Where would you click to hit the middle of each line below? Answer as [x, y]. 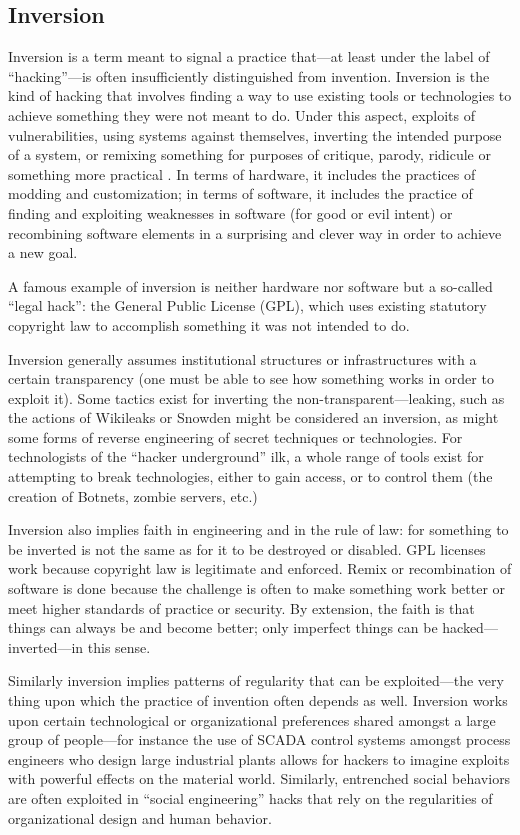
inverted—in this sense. [79, 646]
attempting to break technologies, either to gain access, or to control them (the [250, 476]
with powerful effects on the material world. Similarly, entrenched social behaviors [259, 778]
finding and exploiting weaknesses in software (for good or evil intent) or [230, 212]
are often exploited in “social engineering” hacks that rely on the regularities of [250, 797]
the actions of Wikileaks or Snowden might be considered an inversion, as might [253, 417]
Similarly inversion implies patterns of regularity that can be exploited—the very [256, 680]
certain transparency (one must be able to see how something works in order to [251, 378]
